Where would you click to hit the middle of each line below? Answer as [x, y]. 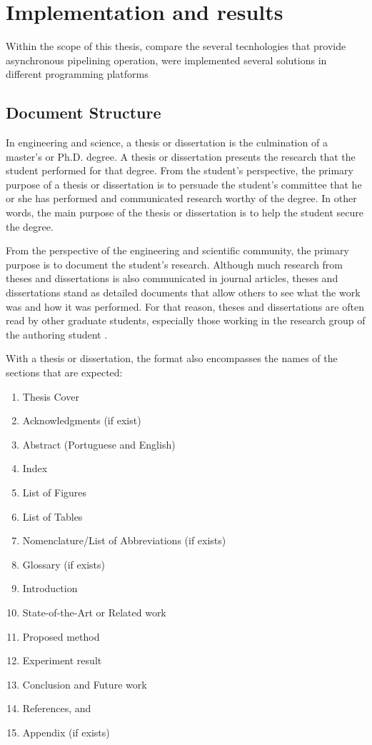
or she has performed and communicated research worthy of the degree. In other [181, 198]
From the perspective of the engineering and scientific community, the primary [177, 250]
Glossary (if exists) [64, 564]
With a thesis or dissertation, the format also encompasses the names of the [172, 358]
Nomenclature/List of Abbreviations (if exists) [124, 540]
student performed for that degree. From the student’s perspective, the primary [180, 170]
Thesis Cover [51, 396]
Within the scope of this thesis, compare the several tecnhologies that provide [176, 46]
